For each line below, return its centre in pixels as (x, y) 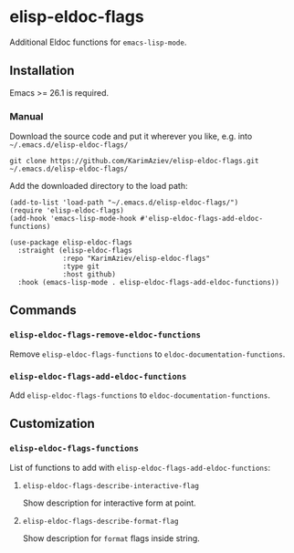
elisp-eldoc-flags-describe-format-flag (100, 521)
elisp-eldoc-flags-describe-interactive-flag (110, 485)
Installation (42, 71)
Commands (43, 311)
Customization (52, 424)
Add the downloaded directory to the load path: (99, 186)
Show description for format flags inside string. (111, 538)
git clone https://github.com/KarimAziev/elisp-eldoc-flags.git (134, 162)
